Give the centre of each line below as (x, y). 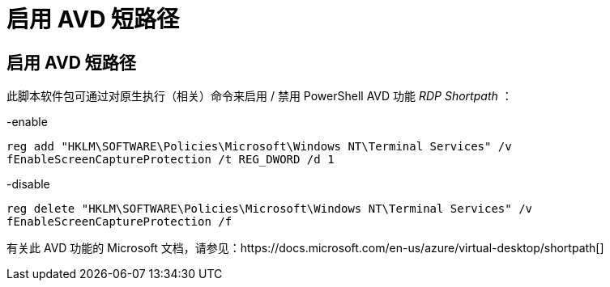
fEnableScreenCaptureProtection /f (119, 222)
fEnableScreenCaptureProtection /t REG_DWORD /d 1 (171, 160)
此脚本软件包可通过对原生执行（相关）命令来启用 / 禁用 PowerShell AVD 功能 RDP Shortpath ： (260, 96)
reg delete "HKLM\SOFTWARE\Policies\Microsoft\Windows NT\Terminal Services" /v (270, 209)
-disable (28, 184)
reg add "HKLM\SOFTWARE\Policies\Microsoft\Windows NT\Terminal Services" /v (259, 147)
